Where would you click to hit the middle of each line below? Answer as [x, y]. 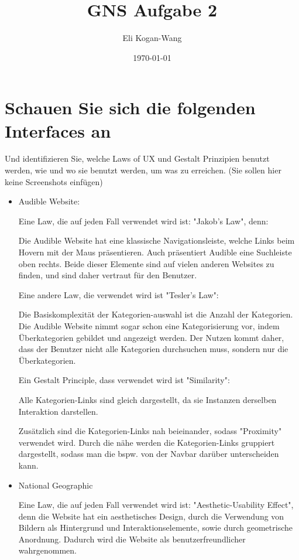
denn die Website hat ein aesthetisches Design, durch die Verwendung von [151, 516]
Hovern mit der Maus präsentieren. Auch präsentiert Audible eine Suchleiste [155, 252]
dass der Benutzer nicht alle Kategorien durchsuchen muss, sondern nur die [153, 349]
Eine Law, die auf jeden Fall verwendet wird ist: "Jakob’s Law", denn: [143, 221]
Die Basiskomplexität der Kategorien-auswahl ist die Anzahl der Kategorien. [156, 314]
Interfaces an [58, 130]
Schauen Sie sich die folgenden [130, 107]
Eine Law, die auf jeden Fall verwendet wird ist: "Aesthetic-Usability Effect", [156, 505]
